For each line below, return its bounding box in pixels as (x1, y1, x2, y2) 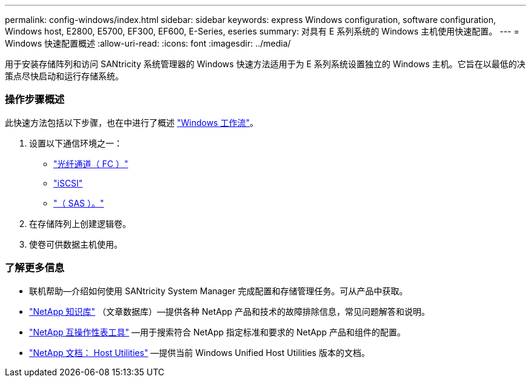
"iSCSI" (53, 177, 83, 188)
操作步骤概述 (5, 93, 65, 106)
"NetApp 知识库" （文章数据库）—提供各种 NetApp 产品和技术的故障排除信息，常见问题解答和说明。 (29, 306, 430, 317)
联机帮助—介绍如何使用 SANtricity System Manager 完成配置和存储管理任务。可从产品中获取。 (29, 285, 408, 296)
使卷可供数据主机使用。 (29, 239, 122, 249)
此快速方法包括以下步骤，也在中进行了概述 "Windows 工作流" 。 (5, 117, 258, 128)
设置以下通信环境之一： (29, 137, 122, 148)
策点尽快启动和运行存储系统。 (5, 71, 124, 81)
